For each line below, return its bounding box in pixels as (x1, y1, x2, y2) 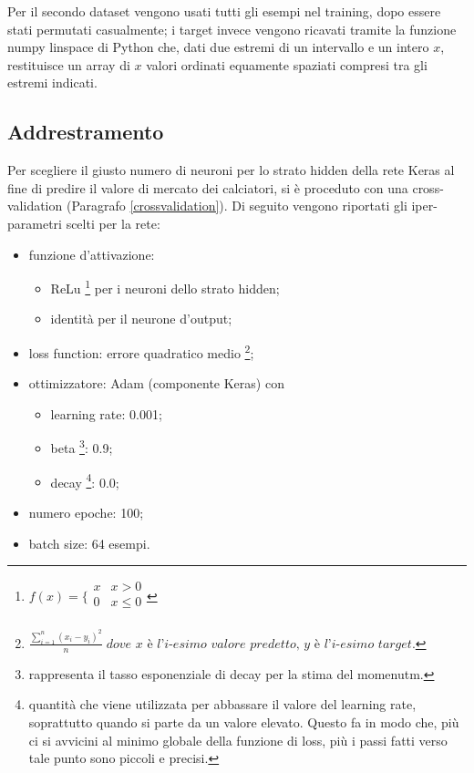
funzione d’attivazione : (28, 244, 155, 263)
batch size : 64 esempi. (28, 533, 150, 552)
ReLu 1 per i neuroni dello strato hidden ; (50, 276, 280, 297)
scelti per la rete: (66, 213, 160, 232)
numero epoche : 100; (28, 502, 144, 521)
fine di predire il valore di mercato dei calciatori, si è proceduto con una (7, 178, 408, 197)
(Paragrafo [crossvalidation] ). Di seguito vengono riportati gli (66, 196, 407, 215)
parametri (7, 213, 62, 232)
